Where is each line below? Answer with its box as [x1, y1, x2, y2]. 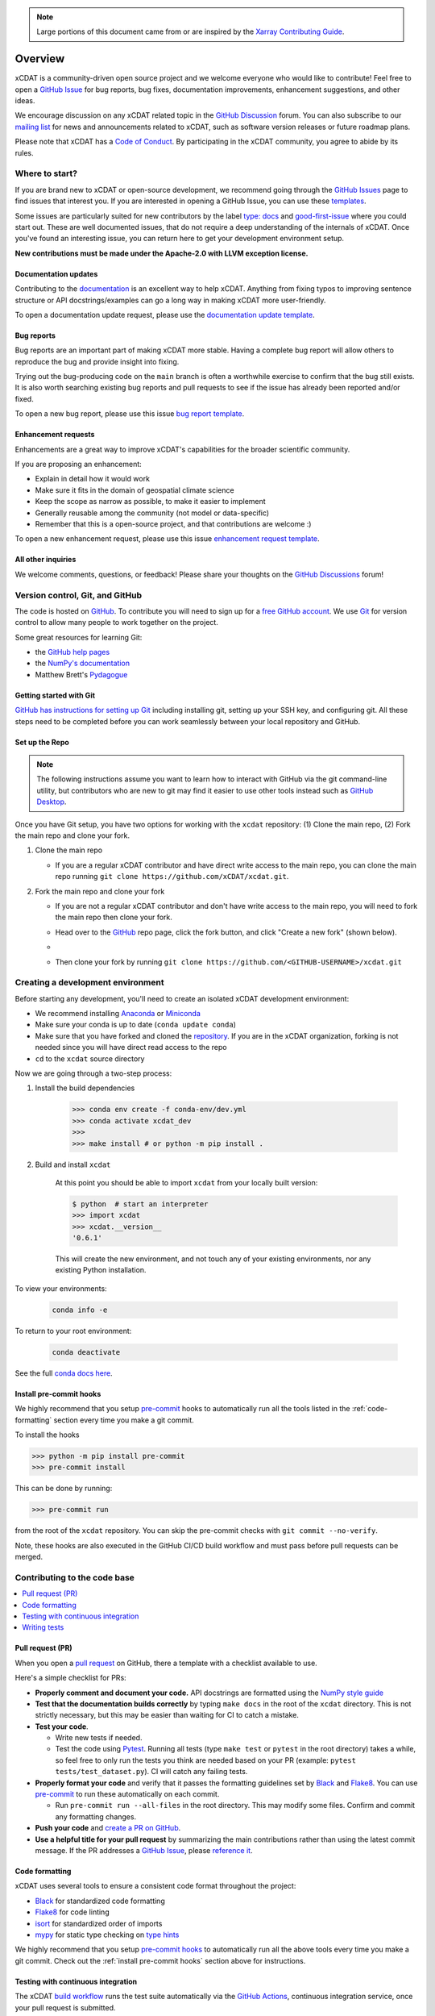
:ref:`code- [351, 1404, 388, 1414]
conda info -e [52, 1305, 108, 1314]
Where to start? [14, 168, 78, 179]
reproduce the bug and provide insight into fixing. [14, 356, 180, 366]
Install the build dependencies [35, 1083, 135, 1093]
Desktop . [36, 797, 67, 806]
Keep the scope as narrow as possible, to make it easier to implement [35, 497, 266, 506]
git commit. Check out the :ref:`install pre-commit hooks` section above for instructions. [14, 1956, 306, 1965]
